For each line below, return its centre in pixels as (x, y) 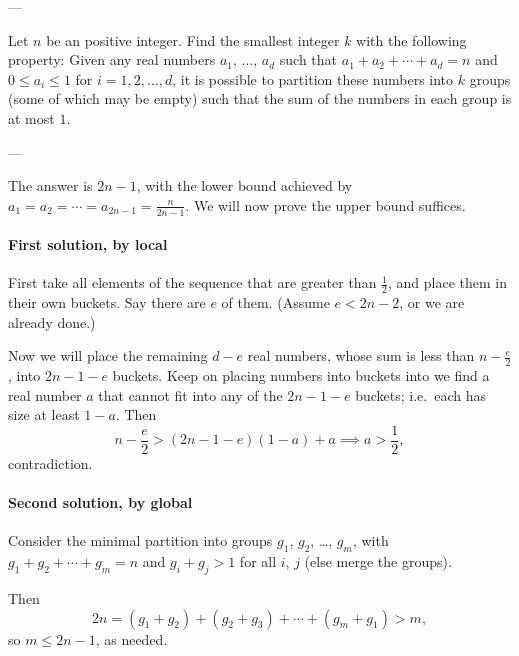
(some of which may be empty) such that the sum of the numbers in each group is (260, 98)
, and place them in (447, 282)
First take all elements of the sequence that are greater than (192, 282)
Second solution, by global (100, 502)
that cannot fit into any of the (190, 394)
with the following (411, 39)
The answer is (50, 185)
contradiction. (50, 463)
